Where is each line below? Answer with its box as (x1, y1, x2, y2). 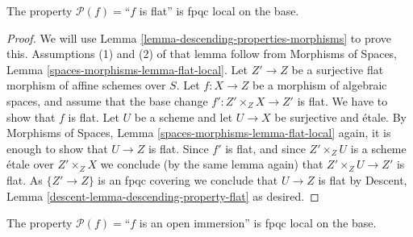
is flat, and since (225, 139, 306, 156)
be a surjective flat (291, 60, 384, 77)
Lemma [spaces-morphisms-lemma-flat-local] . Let (6, 60, 248, 77)
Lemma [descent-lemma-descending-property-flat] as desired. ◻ (6, 187, 319, 204)
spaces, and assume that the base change (6, 92, 208, 109)
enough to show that (6, 139, 108, 156)
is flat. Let (68, 108, 119, 125)
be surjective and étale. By (274, 108, 407, 125)
